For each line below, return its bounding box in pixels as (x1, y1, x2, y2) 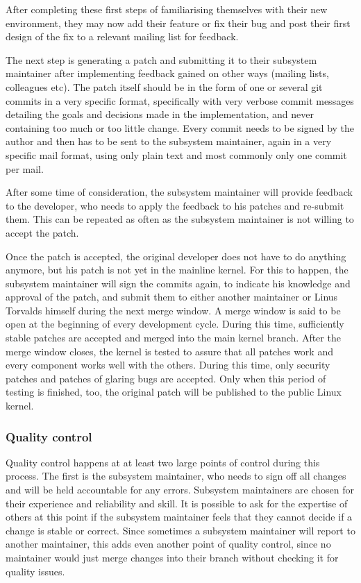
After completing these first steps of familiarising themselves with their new (6, 2, 328, 16)
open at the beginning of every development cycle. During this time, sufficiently (6, 316, 344, 331)
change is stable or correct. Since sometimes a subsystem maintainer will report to (6, 523, 355, 537)
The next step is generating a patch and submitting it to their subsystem (6, 52, 317, 67)
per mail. (6, 161, 44, 176)
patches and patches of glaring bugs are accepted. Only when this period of (6, 371, 326, 385)
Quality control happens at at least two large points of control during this (6, 455, 320, 469)
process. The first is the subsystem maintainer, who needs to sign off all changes (6, 468, 346, 483)
